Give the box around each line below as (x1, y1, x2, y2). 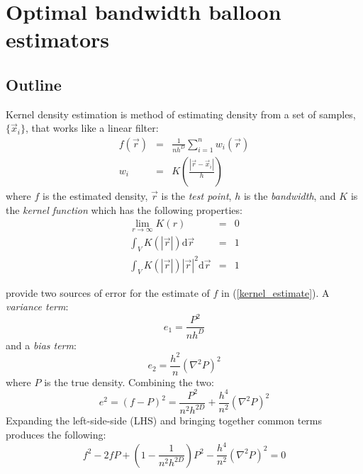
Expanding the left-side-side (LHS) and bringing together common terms (6, 413, 323, 428)
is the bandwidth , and (243, 188, 336, 203)
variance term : (6, 299, 69, 314)
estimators (6, 25, 109, 54)
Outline (6, 73, 62, 95)
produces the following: (6, 427, 106, 441)
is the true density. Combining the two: (44, 374, 214, 389)
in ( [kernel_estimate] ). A (221, 285, 330, 300)
